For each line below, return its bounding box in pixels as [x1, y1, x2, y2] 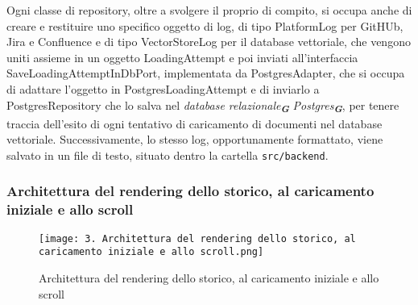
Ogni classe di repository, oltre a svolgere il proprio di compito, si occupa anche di [6, 2, 412, 18]
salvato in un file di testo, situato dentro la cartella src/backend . [6, 146, 329, 163]
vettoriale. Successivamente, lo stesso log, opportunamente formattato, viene [6, 131, 383, 148]
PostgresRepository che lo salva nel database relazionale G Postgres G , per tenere [6, 96, 399, 116]
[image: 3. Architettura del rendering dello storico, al [39, 232, 356, 244]
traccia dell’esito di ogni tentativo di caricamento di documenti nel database [6, 115, 383, 132]
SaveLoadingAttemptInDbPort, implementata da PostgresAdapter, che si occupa [6, 65, 405, 81]
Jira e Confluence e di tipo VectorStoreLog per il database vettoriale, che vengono [6, 33, 411, 50]
